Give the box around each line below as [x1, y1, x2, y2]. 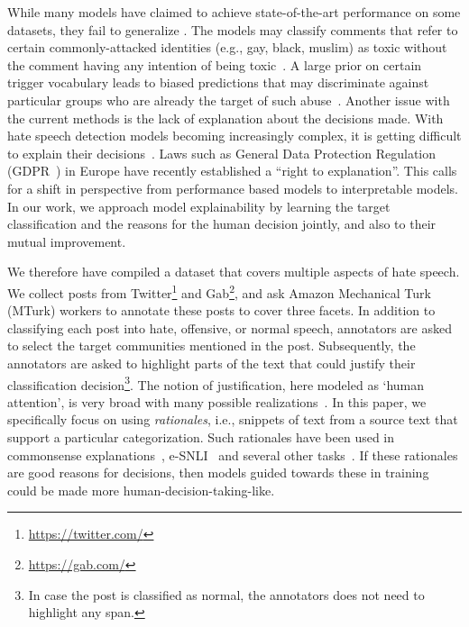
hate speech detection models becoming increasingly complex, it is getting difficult [7, 126, 462, 145]
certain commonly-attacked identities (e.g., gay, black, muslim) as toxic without [7, 38, 447, 57]
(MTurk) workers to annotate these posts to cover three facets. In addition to [7, 301, 436, 320]
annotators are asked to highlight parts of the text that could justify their [7, 353, 416, 372]
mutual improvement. [7, 232, 126, 250]
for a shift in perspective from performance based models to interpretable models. [7, 178, 458, 197]
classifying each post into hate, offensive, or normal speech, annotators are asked [7, 318, 452, 337]
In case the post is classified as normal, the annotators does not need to [28, 585, 425, 604]
